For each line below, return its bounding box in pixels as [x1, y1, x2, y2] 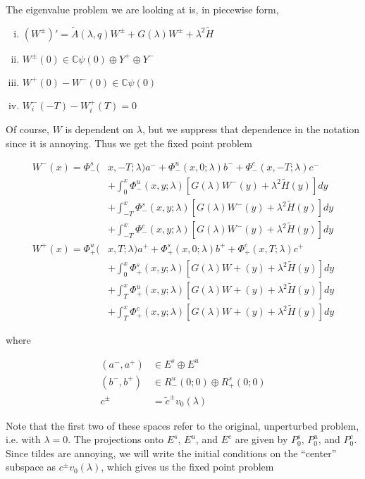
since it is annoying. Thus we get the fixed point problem [6, 135, 252, 150]
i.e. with [6, 432, 41, 447]
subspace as [6, 459, 56, 474]
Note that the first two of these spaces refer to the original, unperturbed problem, [6, 418, 359, 433]
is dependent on [65, 122, 134, 137]
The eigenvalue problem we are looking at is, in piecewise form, [6, 2, 279, 16]
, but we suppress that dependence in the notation [142, 122, 360, 137]
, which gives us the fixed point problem [101, 459, 274, 474]
